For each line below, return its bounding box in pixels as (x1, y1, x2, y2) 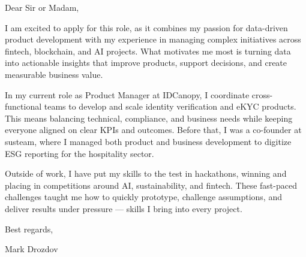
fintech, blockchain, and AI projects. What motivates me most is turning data (5, 44, 291, 57)
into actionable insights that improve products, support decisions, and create (5, 56, 287, 69)
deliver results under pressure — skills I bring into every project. (5, 202, 242, 214)
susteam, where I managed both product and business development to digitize (5, 135, 292, 147)
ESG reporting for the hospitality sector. (5, 147, 154, 159)
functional (5, 100, 42, 113)
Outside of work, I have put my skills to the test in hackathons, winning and (5, 167, 287, 180)
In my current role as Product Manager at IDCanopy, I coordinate (5, 88, 250, 101)
